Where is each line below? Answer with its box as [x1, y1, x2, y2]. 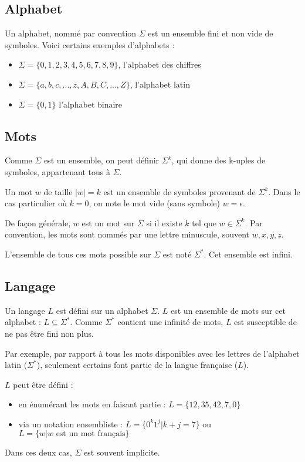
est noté [162, 247, 192, 260]
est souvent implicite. [83, 446, 160, 458]
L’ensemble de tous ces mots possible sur [5, 247, 151, 260]
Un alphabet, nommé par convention [5, 27, 137, 39]
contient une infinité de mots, [117, 316, 223, 328]
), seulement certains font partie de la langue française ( [36, 359, 238, 371]
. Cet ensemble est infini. [204, 247, 293, 260]
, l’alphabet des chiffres [118, 58, 201, 71]
